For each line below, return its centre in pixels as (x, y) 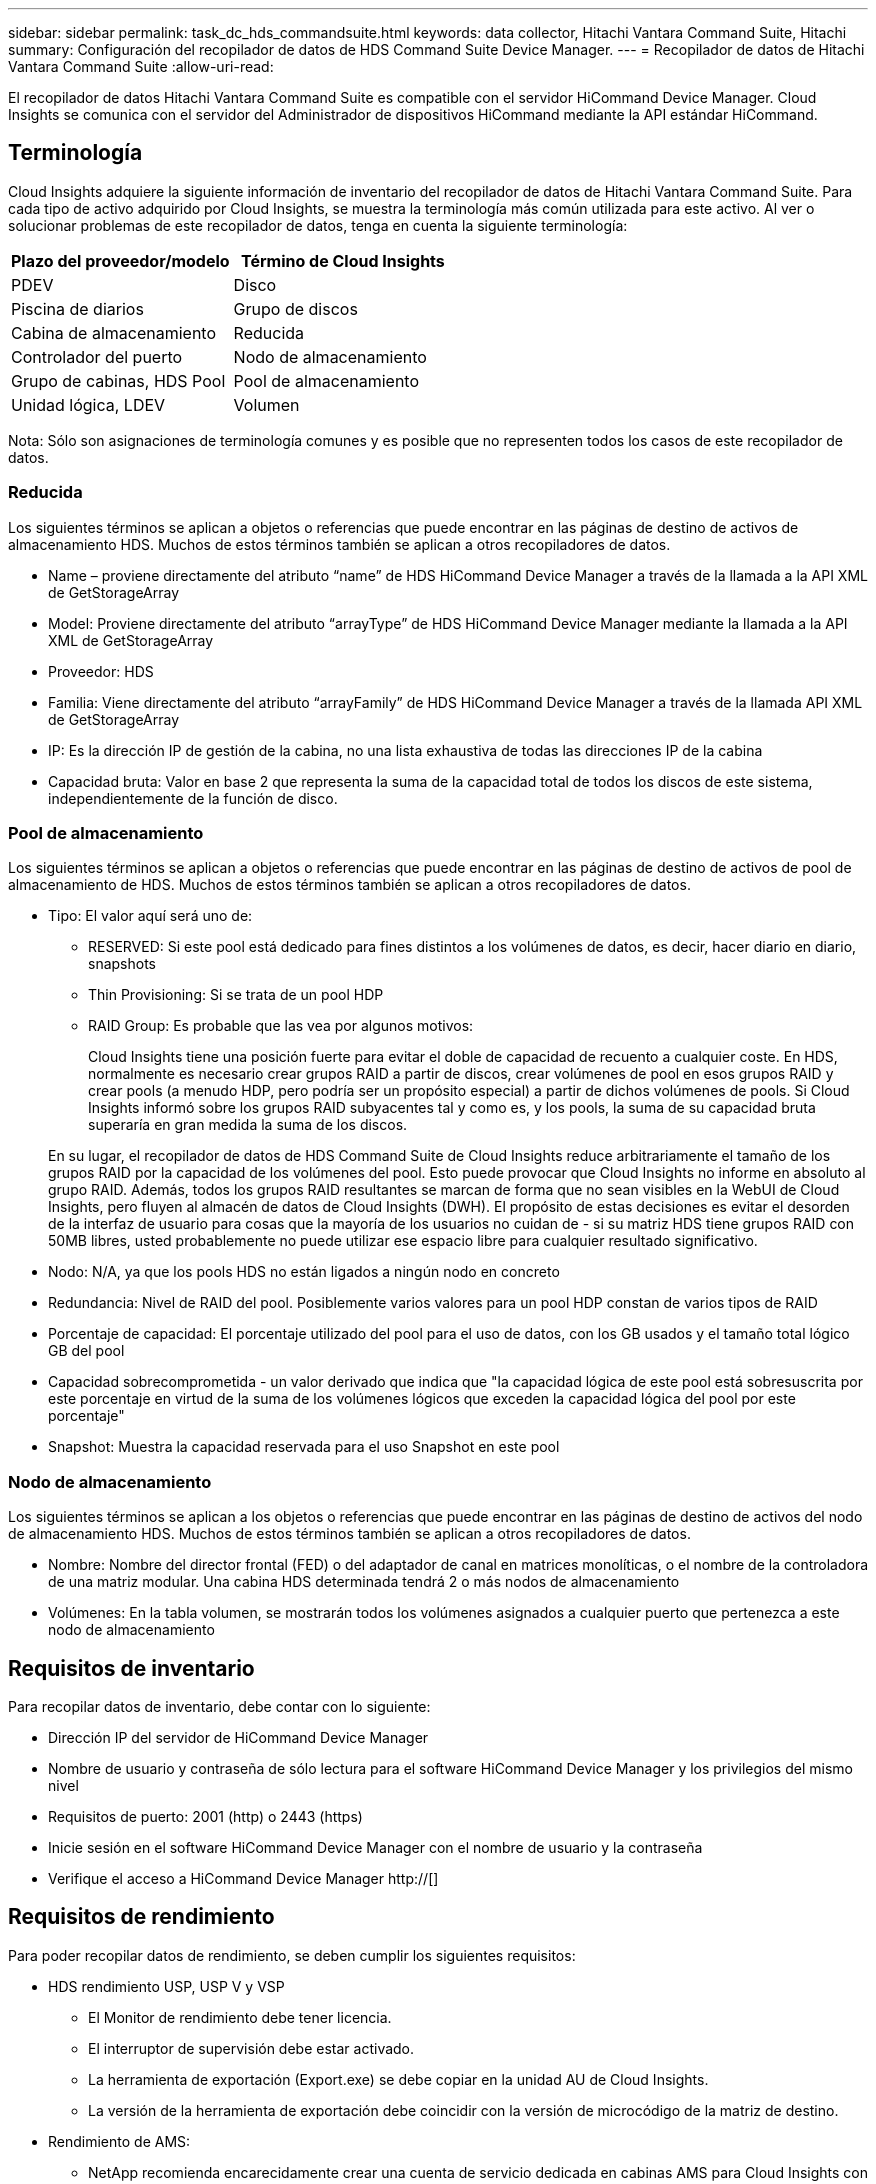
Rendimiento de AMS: (119, 2141)
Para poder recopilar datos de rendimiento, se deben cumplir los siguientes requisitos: (292, 1955)
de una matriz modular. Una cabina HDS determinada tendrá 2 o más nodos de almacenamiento (364, 1582)
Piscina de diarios (77, 308)
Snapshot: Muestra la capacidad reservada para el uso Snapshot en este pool (304, 1447)
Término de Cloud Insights (342, 260)
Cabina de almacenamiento (114, 332)
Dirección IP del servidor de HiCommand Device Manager (238, 1737)
